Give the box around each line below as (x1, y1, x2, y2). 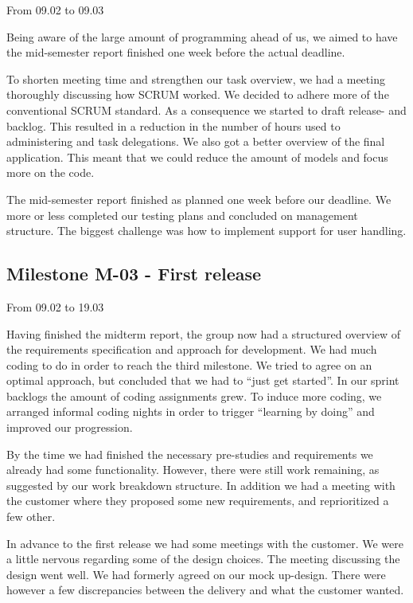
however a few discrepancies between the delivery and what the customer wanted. (6, 581, 404, 598)
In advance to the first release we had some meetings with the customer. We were (6, 534, 403, 551)
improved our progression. (6, 419, 133, 436)
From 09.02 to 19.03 (6, 298, 104, 315)
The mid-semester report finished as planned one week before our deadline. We (6, 190, 392, 207)
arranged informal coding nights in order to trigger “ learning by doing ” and (6, 403, 375, 420)
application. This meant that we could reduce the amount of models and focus (6, 148, 388, 165)
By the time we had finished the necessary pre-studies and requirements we (6, 445, 373, 462)
